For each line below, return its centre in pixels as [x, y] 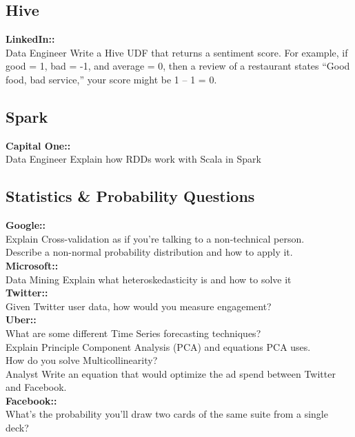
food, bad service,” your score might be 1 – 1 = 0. [111, 79]
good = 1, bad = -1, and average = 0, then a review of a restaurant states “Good [178, 66]
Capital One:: [38, 145]
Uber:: [21, 319]
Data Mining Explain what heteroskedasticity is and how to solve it [149, 279]
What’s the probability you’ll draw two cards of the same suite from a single [167, 414]
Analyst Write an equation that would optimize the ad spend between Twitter [171, 373]
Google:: [26, 225]
